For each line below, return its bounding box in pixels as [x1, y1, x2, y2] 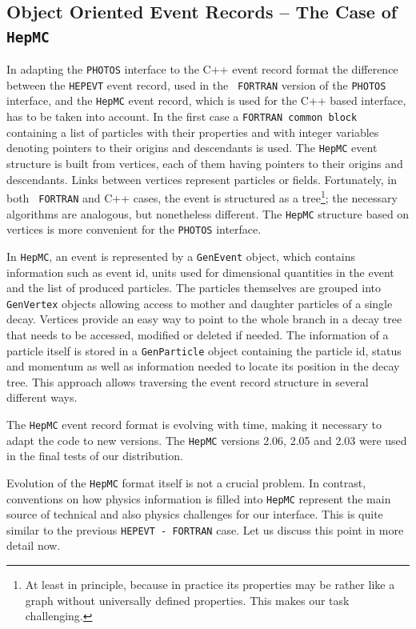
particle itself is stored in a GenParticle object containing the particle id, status [6, 342, 402, 359]
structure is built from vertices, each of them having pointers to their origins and [6, 155, 403, 172]
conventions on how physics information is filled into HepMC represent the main [6, 490, 391, 507]
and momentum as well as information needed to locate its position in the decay [6, 358, 400, 375]
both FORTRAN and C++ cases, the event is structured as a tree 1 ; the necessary [6, 187, 398, 206]
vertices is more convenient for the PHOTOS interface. [6, 221, 262, 238]
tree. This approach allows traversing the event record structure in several [6, 373, 369, 390]
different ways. [6, 389, 78, 406]
